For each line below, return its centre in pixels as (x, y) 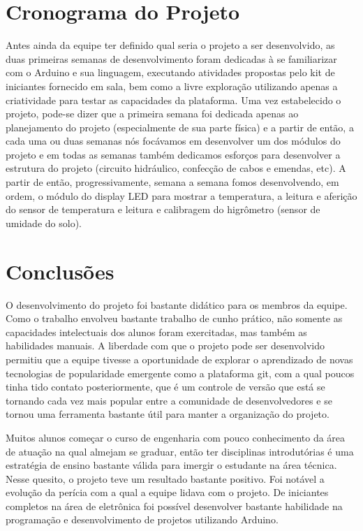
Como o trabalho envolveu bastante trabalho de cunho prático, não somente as (174, 318)
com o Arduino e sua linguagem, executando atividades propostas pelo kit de (170, 72)
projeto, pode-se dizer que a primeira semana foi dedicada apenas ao (152, 114)
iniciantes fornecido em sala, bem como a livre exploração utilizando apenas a (172, 86)
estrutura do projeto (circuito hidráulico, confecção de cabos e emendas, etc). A (176, 168)
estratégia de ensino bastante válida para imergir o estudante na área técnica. (171, 465)
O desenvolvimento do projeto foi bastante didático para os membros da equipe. (177, 304)
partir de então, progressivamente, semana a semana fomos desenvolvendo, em (172, 182)
